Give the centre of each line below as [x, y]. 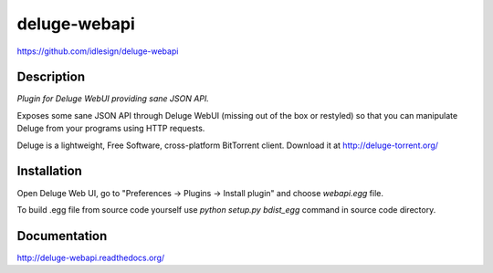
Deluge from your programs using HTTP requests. [111, 129]
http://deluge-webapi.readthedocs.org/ [91, 257]
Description [51, 77]
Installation [49, 171]
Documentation [62, 236]
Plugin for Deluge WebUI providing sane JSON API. [113, 99]
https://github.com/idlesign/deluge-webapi [98, 51]
